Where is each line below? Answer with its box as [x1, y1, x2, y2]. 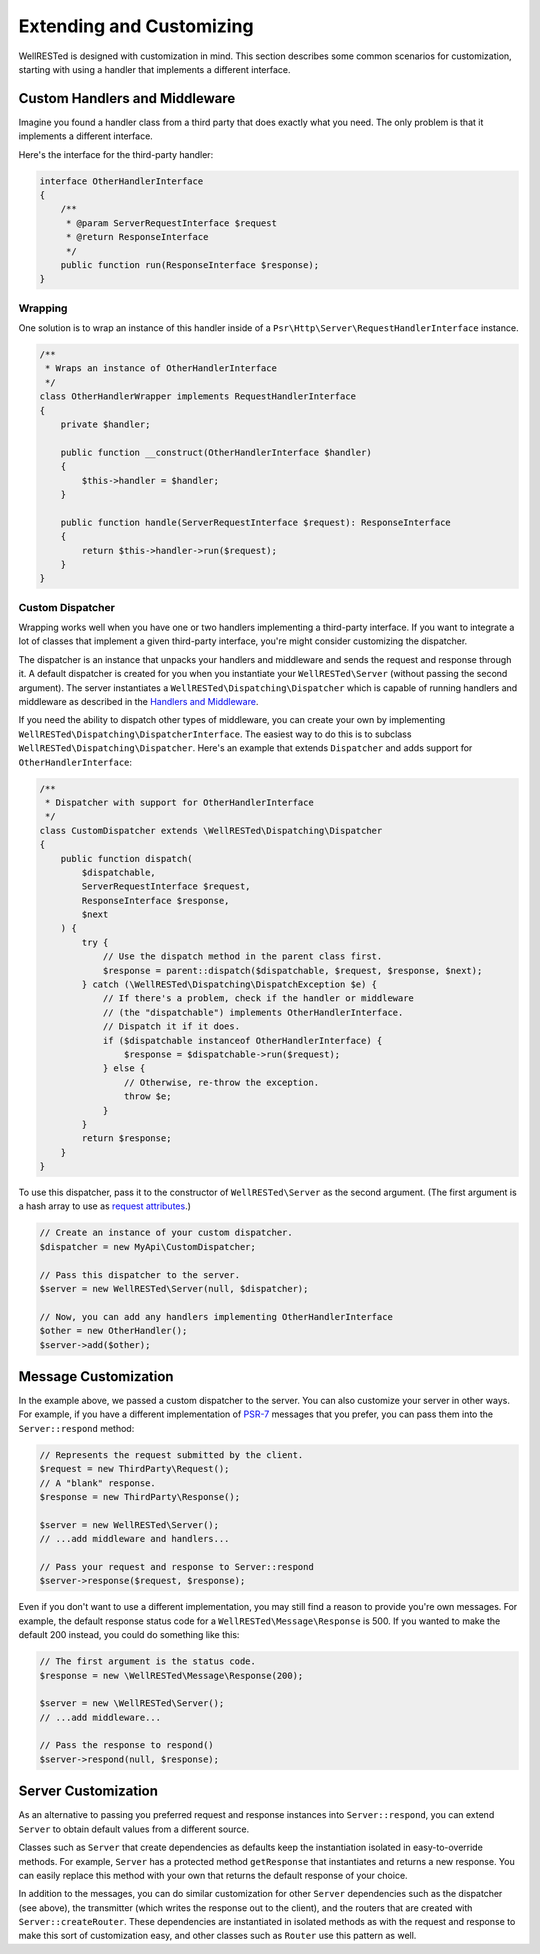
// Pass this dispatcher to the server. [39, 1269, 240, 1280]
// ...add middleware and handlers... [39, 1533, 230, 1545]
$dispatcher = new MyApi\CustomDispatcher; [39, 1241, 257, 1252]
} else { [102, 1063, 146, 1074]
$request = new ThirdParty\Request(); [39, 1463, 230, 1475]
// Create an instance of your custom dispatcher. [39, 1227, 294, 1239]
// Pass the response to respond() [39, 1740, 214, 1751]
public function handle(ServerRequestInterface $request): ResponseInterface [60, 516, 452, 528]
